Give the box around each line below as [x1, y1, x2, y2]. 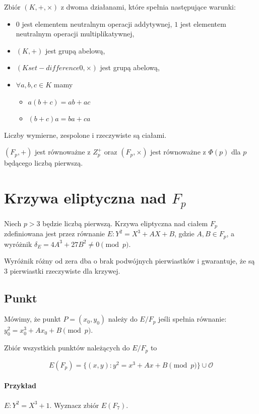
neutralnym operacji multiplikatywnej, [16, 28, 135, 39]
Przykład [4, 380, 36, 391]
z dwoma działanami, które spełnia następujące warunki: [60, 2, 236, 12]
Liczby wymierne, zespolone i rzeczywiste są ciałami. [4, 129, 167, 140]
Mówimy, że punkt [4, 314, 61, 324]
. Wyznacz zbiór [49, 399, 99, 410]
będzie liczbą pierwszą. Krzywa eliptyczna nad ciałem [42, 218, 208, 228]
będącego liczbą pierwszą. [4, 158, 83, 168]
